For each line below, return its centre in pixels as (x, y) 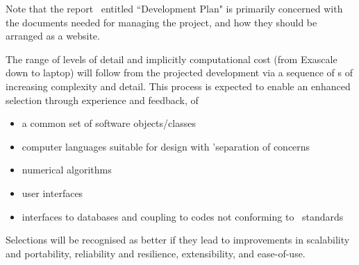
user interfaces (52, 193)
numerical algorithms (67, 170)
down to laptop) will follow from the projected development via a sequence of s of (179, 72)
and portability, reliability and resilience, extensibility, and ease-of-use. (156, 253)
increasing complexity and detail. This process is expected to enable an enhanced (178, 86)
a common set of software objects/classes (109, 123)
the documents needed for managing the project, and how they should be (161, 22)
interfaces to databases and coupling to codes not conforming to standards (183, 216)
